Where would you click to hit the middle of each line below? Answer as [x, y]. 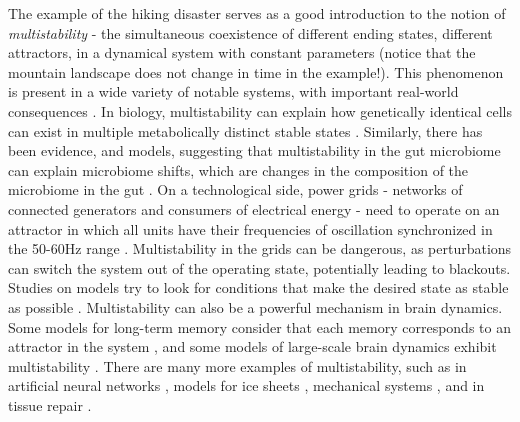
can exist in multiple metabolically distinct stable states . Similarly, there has [245, 130]
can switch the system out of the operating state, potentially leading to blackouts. [259, 267]
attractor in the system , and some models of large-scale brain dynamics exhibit [252, 346]
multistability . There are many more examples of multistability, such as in [237, 365]
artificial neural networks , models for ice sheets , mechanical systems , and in [246, 385]
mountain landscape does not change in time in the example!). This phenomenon [256, 71]
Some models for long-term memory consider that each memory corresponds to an [259, 326]
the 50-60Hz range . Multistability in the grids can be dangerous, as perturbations [260, 248]
